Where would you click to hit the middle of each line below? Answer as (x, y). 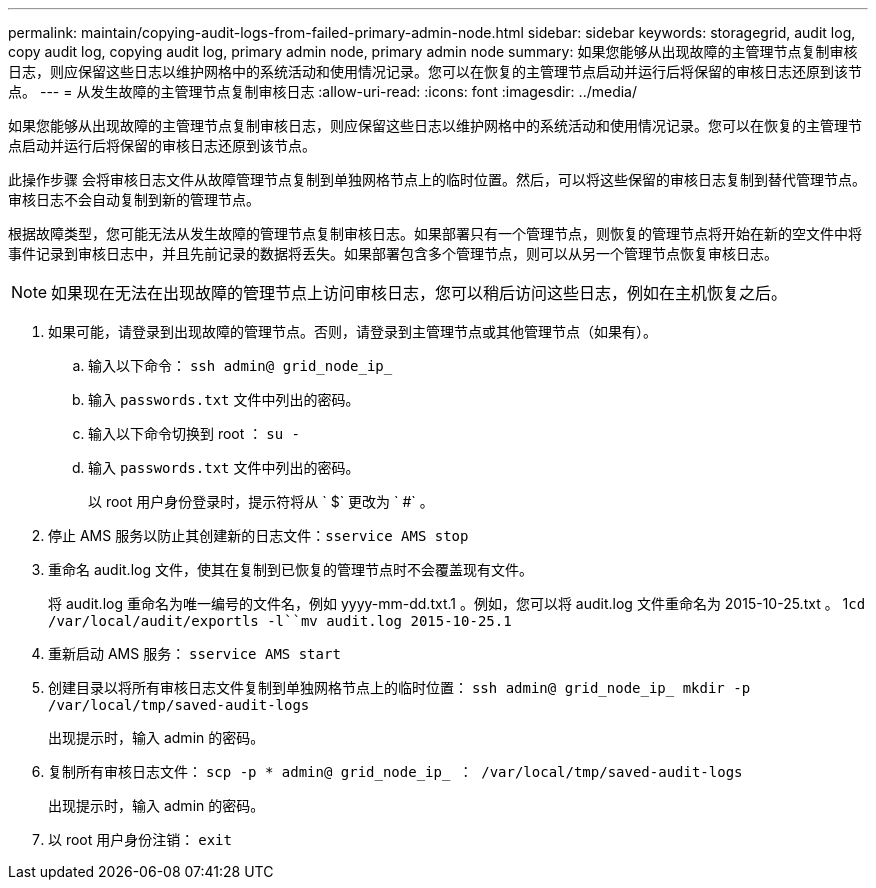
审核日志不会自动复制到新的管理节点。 (134, 199)
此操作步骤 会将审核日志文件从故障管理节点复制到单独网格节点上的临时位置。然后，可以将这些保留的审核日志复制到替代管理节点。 (437, 179)
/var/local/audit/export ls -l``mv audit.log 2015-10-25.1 (280, 621)
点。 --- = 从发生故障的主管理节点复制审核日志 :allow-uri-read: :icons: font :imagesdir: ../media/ (323, 91)
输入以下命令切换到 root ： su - (194, 433)
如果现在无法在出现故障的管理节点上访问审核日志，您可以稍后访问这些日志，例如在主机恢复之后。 (419, 293)
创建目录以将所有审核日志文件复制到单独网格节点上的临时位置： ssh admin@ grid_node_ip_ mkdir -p (399, 687)
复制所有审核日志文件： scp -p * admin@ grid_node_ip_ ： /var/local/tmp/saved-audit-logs (395, 771)
